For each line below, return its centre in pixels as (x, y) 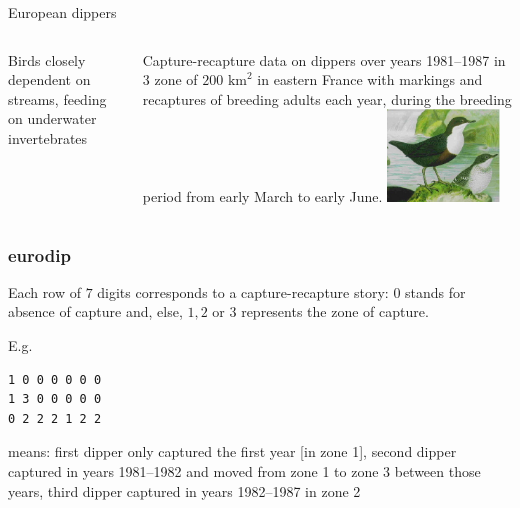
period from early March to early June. (262, 196)
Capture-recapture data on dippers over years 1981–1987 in (324, 59)
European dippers (62, 12)
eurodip (39, 254)
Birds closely (47, 59)
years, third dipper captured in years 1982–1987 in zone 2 (184, 490)
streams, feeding (57, 98)
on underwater (52, 118)
